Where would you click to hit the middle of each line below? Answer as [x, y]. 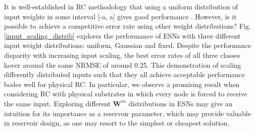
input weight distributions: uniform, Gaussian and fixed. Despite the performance [128, 45]
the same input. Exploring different [57, 103]
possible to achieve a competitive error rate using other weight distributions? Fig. [127, 26]
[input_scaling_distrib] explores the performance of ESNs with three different [122, 35]
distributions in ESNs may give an [180, 103]
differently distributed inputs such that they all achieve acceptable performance [125, 74]
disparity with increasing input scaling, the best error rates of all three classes [122, 55]
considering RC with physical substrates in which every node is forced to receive [126, 94]
